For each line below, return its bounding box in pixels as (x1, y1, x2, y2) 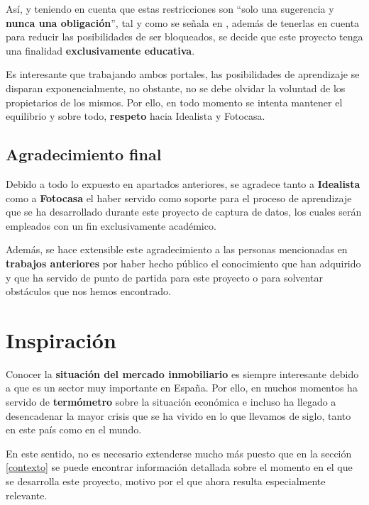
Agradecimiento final (6, 143, 162, 165)
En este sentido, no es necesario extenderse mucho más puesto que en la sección (6, 445, 352, 460)
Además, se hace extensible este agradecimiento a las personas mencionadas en (6, 242, 348, 257)
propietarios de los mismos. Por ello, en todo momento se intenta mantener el (6, 94, 343, 109)
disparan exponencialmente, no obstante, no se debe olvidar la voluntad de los (6, 80, 346, 95)
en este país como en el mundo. (6, 422, 142, 437)
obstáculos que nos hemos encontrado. (6, 284, 171, 299)
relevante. (6, 487, 48, 502)
